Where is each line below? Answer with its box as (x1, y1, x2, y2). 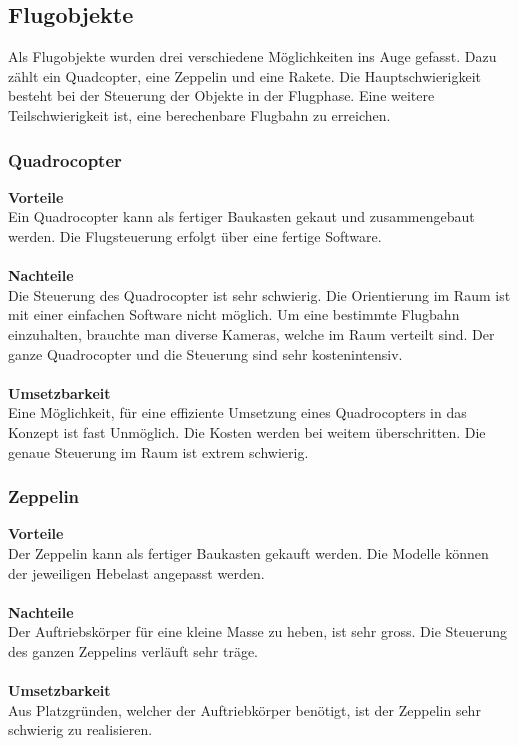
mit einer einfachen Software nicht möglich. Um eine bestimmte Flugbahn (8, 304, 460, 325)
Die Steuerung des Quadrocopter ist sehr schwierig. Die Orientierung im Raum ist (8, 284, 511, 305)
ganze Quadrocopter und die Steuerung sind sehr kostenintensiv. (8, 343, 403, 364)
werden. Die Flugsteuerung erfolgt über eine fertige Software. (8, 225, 382, 246)
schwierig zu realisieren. (8, 719, 153, 740)
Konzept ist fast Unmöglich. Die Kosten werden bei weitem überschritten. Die (8, 421, 486, 442)
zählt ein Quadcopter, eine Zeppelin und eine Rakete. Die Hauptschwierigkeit (8, 65, 482, 86)
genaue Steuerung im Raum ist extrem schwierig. (8, 441, 309, 462)
